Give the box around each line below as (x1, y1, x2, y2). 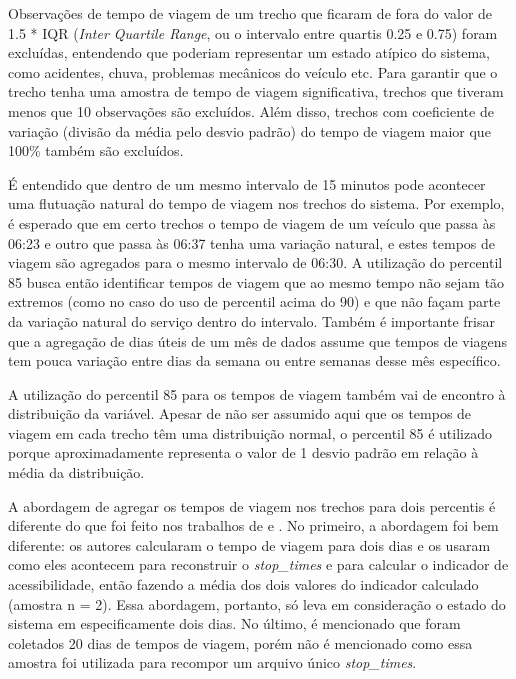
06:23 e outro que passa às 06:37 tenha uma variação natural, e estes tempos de (8, 232, 496, 253)
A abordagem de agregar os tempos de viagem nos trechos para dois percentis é (8, 495, 496, 516)
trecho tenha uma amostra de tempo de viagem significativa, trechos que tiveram (8, 81, 504, 102)
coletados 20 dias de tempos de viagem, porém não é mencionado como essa (8, 632, 473, 653)
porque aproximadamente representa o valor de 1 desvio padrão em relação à (8, 442, 479, 463)
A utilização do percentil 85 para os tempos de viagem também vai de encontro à (8, 383, 506, 404)
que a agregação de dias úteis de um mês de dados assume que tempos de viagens (8, 330, 508, 351)
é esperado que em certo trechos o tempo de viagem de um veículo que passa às (8, 212, 496, 233)
